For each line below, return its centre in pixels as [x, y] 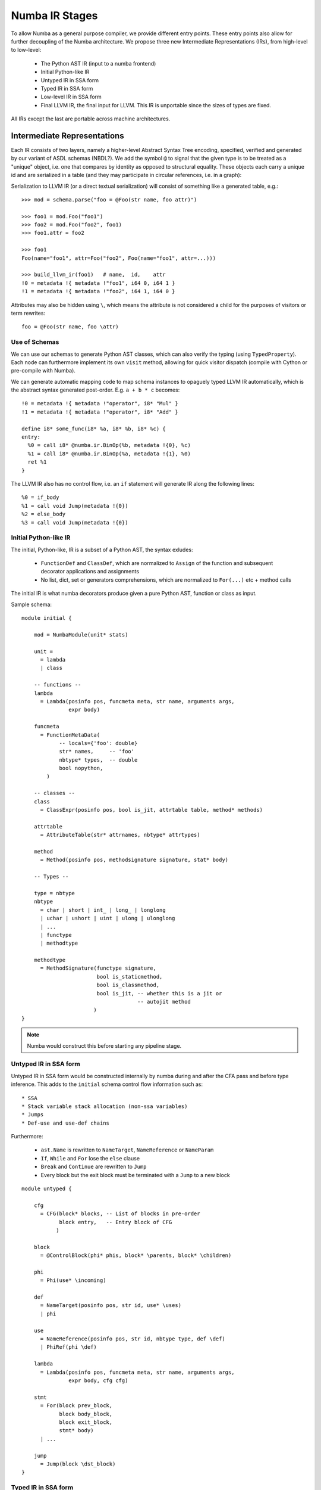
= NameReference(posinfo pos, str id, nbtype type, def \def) [133, 1339]
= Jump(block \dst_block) [78, 1464]
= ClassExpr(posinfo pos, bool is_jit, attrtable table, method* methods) [152, 810]
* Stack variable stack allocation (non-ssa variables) [105, 1106]
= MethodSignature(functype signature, [98, 968]
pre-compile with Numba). [43, 371]
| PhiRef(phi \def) [69, 1347]
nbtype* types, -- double [98, 760]
